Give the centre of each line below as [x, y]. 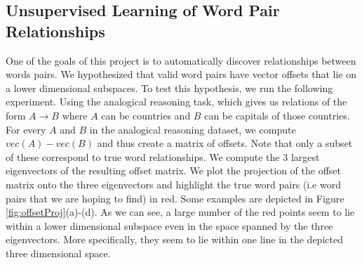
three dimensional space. [58, 253]
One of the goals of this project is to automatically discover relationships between [181, 60]
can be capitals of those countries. [277, 115]
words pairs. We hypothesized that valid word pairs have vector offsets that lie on [181, 74]
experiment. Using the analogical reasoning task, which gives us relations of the [176, 102]
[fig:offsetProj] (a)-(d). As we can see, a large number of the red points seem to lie [180, 212]
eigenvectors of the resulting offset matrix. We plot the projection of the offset [173, 170]
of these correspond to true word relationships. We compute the [143, 156]
